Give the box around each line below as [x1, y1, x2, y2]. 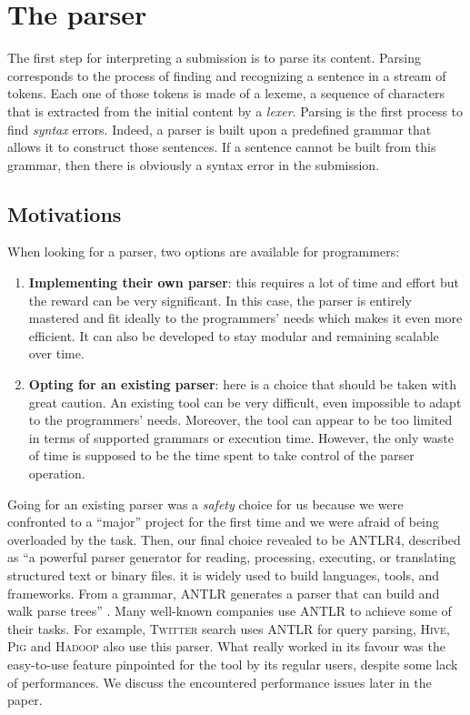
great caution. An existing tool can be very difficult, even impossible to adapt [28, 392, 462, 411]
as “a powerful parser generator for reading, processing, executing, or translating [7, 548, 456, 567]
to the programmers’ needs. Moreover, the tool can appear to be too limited [28, 410, 453, 429]
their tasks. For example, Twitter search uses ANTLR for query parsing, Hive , [7, 619, 450, 638]
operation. [28, 464, 85, 483]
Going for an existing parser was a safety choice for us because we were [7, 494, 404, 513]
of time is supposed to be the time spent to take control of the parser [28, 446, 415, 465]
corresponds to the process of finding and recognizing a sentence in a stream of [7, 65, 446, 85]
